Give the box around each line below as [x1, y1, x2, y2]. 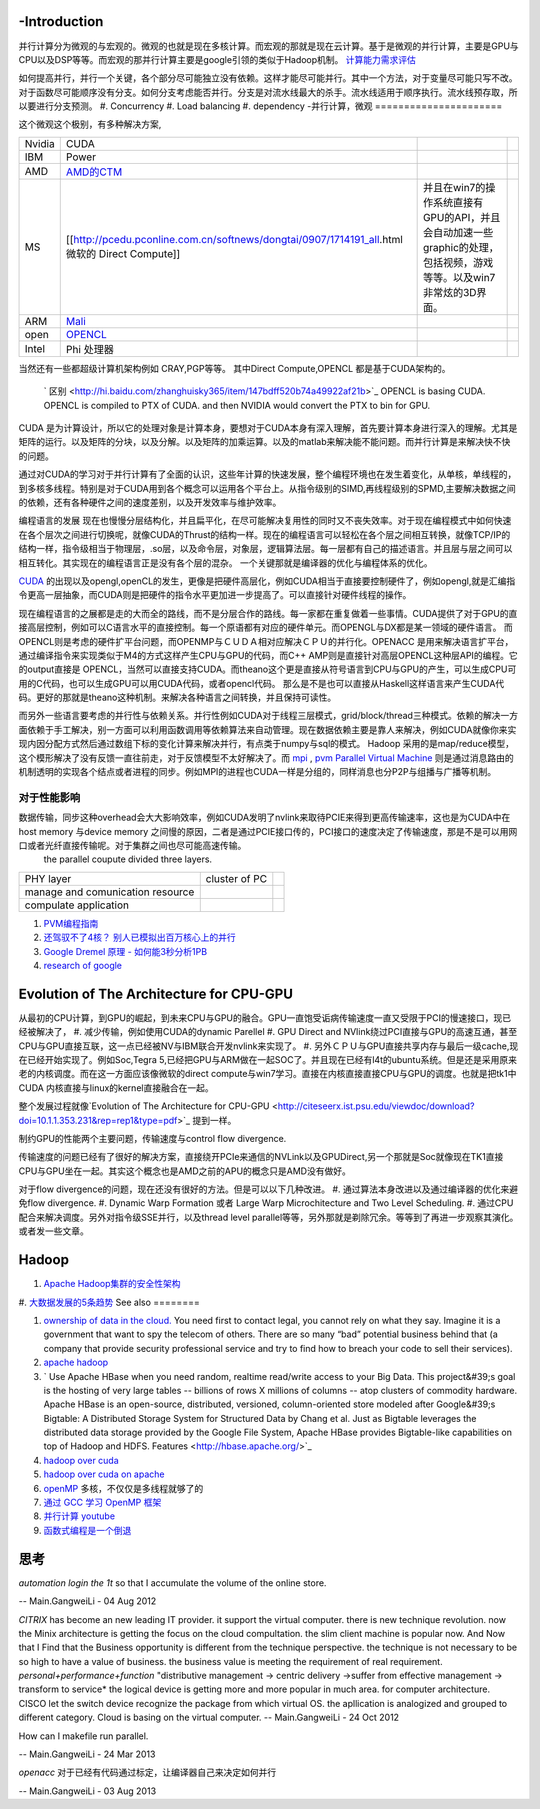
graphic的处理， [422, 240, 500, 254]
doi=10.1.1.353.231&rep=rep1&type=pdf [18, 1114, 178, 1126]
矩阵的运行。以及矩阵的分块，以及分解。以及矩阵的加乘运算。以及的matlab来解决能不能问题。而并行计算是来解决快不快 [18, 436, 511, 448]
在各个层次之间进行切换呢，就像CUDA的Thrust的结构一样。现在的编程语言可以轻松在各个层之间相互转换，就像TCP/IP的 [18, 528, 511, 540]
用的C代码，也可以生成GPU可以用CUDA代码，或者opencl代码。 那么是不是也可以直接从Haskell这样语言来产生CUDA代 [18, 677, 505, 689]
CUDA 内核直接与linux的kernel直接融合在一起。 [18, 1081, 214, 1094]
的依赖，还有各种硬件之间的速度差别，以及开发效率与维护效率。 [18, 496, 282, 508]
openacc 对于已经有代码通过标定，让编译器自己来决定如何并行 [18, 1766, 277, 1779]
